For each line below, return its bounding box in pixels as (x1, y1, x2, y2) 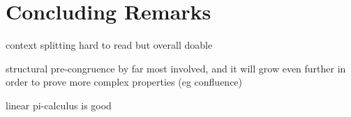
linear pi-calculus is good (6, 97, 112, 112)
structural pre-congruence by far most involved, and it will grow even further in (6, 61, 346, 75)
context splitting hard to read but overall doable (6, 38, 213, 52)
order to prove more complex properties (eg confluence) (6, 75, 243, 89)
